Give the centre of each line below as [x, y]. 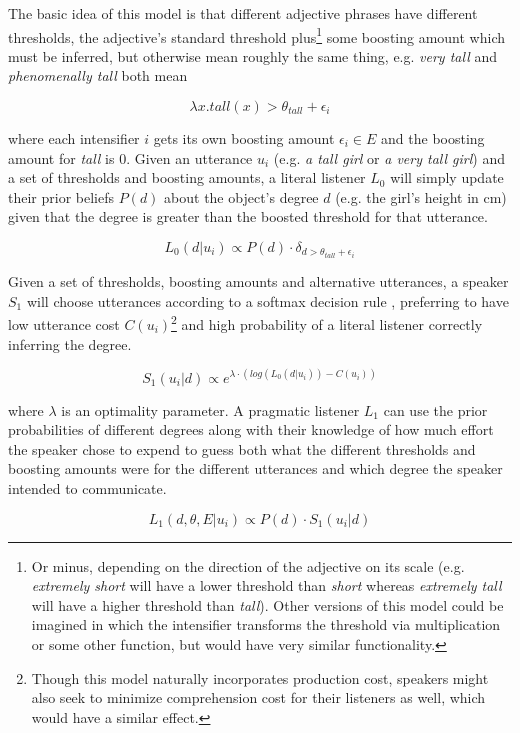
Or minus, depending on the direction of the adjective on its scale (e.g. [248, 565]
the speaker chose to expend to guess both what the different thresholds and [242, 448]
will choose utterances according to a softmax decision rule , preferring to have [267, 300]
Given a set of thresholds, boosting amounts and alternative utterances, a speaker [258, 281]
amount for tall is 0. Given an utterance [130, 157]
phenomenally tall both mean [98, 75]
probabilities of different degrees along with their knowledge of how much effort [251, 429]
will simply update [447, 177]
